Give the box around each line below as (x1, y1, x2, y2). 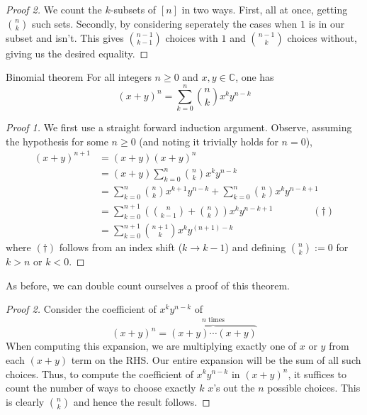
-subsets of (110, 2, 157, 16)
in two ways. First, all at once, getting (181, 2, 348, 16)
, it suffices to (288, 366, 346, 381)
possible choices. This (267, 380, 361, 395)
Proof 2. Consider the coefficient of (6, 301, 157, 316)
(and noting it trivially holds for (139, 133, 278, 148)
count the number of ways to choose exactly (6, 380, 196, 395)
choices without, (287, 30, 357, 45)
